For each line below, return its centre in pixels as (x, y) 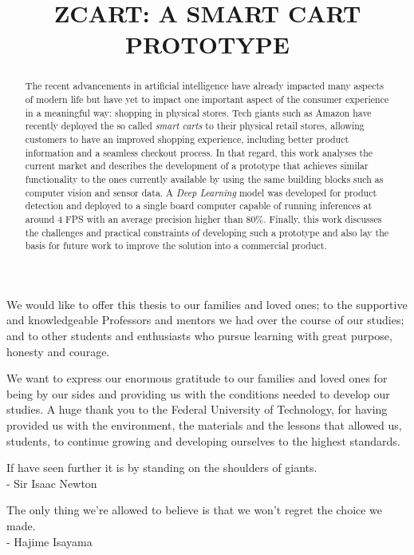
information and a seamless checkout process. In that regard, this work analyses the (199, 152)
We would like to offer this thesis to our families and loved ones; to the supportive (207, 304)
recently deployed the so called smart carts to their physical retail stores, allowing (195, 126)
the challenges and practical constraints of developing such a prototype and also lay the (207, 232)
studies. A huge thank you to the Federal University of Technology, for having (197, 409)
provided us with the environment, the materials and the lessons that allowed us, (204, 425)
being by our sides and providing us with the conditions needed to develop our (198, 393)
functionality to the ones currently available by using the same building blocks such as (204, 178)
